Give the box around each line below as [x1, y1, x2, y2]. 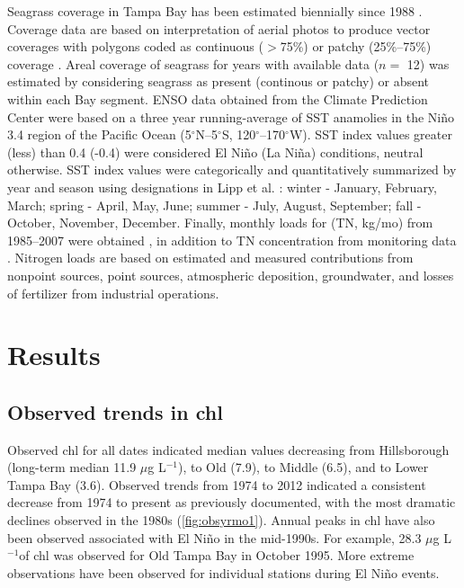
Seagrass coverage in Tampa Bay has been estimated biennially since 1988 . [7, 2, 423, 20]
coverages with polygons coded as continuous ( [7, 37, 263, 56]
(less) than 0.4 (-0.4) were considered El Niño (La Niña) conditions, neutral [7, 142, 424, 161]
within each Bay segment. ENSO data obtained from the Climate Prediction [7, 89, 428, 108]
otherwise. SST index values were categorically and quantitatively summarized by [7, 160, 457, 179]
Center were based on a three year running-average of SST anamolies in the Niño [7, 107, 454, 126]
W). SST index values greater [289, 125, 452, 144]
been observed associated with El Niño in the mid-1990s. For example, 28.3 [7, 528, 422, 547]
